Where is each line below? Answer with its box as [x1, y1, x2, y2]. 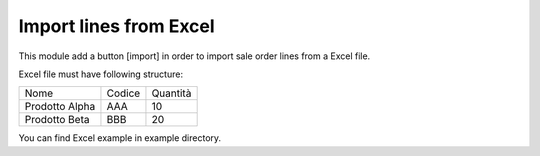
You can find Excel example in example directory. [18, 132, 222, 144]
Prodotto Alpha [24, 100, 96, 114]
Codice [106, 86, 141, 100]
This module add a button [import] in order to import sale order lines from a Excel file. [18, 50, 371, 62]
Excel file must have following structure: [18, 68, 184, 80]
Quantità [151, 86, 192, 100]
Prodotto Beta [24, 113, 90, 127]
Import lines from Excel [18, 15, 215, 37]
